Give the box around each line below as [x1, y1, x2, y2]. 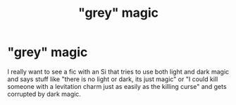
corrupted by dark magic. [7, 90, 81, 98]
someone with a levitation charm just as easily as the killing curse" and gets [7, 82, 227, 90]
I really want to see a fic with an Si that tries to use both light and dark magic [7, 67, 230, 76]
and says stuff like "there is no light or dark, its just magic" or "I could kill [7, 75, 218, 83]
